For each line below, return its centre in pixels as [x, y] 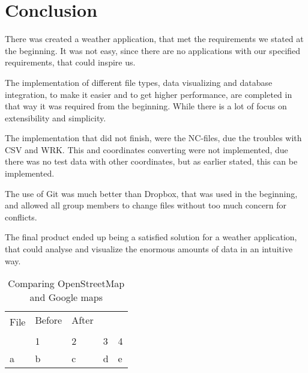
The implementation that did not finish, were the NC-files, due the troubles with [153, 138]
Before [49, 320]
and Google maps [66, 297]
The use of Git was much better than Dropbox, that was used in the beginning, [151, 193]
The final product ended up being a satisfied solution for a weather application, [151, 237]
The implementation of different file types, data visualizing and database [139, 82]
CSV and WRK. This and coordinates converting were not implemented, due [146, 149]
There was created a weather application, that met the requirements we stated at [154, 39]
